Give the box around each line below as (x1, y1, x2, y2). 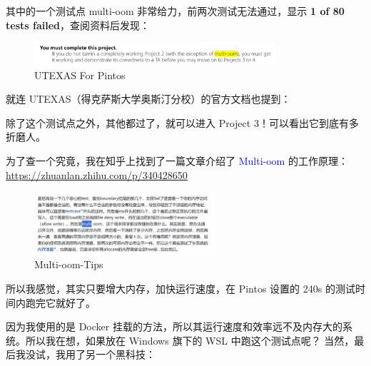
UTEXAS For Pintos (34, 67, 126, 82)
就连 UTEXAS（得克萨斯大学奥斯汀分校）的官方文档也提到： (6, 91, 291, 106)
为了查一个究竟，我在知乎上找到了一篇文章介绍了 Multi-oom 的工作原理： (6, 153, 348, 168)
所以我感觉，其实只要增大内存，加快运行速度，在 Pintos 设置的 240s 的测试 (6, 281, 355, 296)
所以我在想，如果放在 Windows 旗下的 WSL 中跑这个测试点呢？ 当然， (25, 332, 355, 347)
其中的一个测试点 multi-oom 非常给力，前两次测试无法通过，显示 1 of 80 (6, 4, 345, 18)
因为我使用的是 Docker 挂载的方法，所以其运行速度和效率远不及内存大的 (6, 319, 342, 334)
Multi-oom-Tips (34, 257, 103, 272)
